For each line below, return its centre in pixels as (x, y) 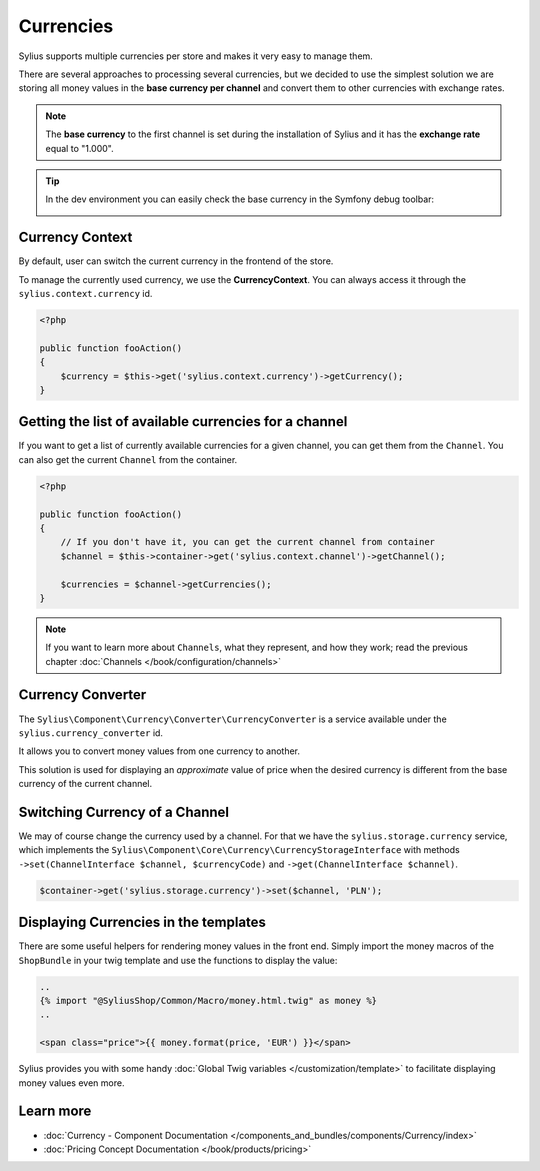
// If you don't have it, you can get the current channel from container (247, 542)
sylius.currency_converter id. (91, 732)
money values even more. (71, 1082)
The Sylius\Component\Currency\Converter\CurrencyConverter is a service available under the (232, 719)
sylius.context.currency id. (85, 293)
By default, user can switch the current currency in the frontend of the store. (176, 261)
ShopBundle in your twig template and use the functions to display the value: (178, 960)
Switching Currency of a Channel (124, 811)
